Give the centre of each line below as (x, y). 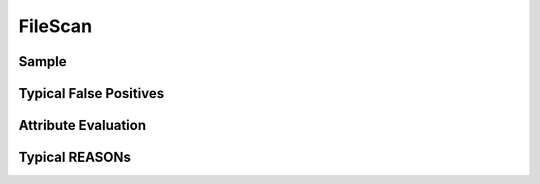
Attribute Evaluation (82, 125)
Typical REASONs (75, 157)
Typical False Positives (91, 93)
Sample (42, 61)
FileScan (55, 26)
